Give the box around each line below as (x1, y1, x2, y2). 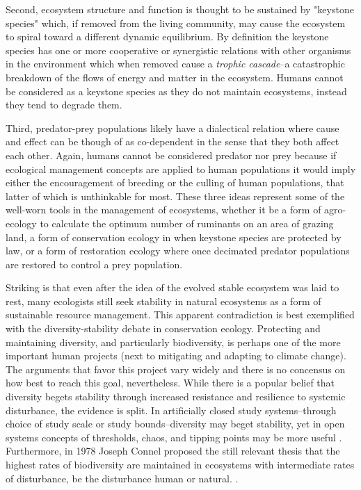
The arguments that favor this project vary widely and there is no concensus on (6, 361, 346, 376)
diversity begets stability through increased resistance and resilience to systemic (6, 389, 346, 404)
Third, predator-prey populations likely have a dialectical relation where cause (6, 120, 339, 135)
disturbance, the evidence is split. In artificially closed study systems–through (6, 402, 337, 417)
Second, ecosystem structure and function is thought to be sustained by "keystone (6, 2, 354, 16)
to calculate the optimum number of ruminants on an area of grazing (40, 215, 334, 230)
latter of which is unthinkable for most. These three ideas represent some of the (6, 188, 345, 203)
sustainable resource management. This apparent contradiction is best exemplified (6, 307, 355, 322)
